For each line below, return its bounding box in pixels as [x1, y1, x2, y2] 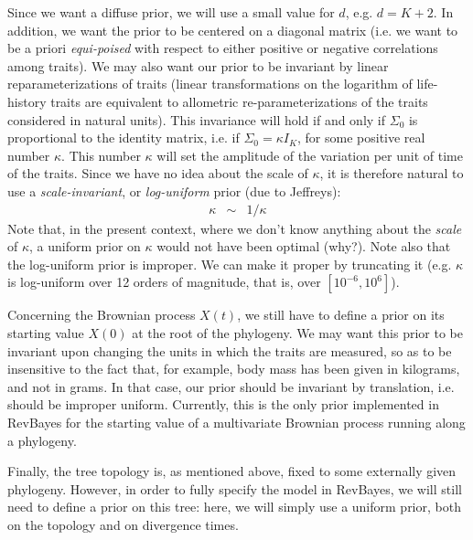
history [7, 91, 47, 111]
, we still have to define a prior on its [237, 305, 445, 324]
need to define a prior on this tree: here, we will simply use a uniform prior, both [7, 497, 461, 516]
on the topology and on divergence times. [7, 514, 239, 534]
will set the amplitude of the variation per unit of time [156, 145, 463, 164]
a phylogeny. [7, 430, 77, 450]
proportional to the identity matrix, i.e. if [7, 128, 240, 147]
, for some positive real [297, 128, 425, 147]
